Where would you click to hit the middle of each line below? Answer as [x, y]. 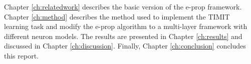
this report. [22, 55]
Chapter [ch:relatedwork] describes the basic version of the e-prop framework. [123, 6]
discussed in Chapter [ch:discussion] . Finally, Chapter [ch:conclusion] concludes [125, 46]
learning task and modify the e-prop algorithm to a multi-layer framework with [126, 26]
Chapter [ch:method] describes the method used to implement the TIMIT [117, 16]
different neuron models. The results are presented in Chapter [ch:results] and [123, 36]
